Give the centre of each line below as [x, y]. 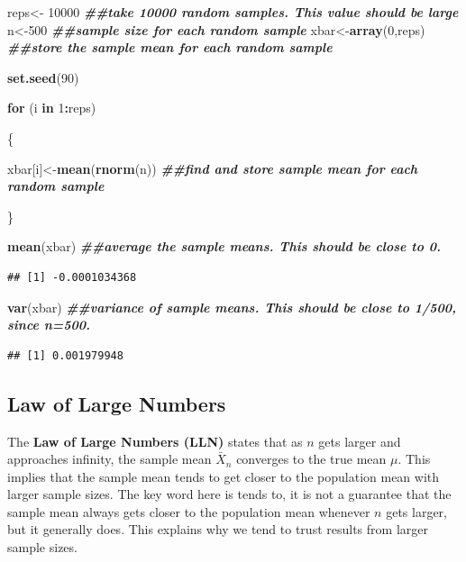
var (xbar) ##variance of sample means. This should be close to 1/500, [232, 307]
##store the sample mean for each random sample [170, 47]
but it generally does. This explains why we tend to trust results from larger [218, 529]
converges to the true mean [311, 459]
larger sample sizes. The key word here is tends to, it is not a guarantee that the [229, 494]
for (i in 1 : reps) [52, 108]
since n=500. [49, 325]
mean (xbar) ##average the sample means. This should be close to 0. [224, 246]
